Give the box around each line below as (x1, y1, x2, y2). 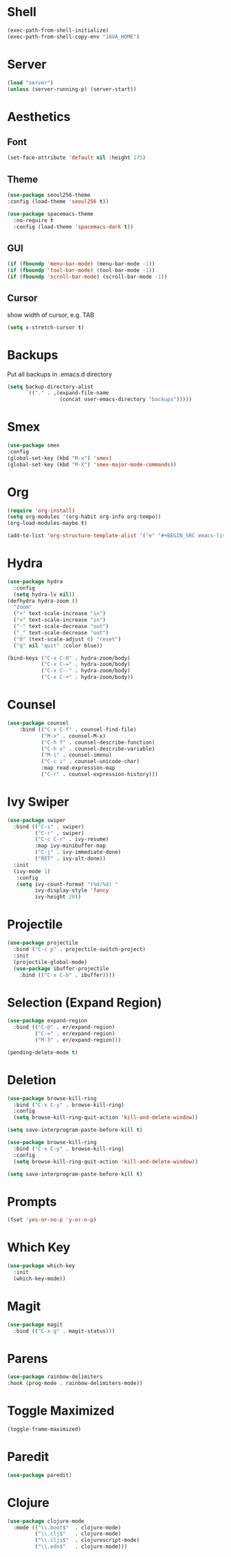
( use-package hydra (7, 578, 63, 585)
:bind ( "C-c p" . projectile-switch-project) (13, 946, 146, 953)
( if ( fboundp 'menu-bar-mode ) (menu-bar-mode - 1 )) (7, 261, 155, 268)
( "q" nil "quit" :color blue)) (13, 642, 103, 649)
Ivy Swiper (7, 794, 69, 810)
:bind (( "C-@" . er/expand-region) (13, 1024, 115, 1031)
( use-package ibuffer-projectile (13, 965, 109, 972)
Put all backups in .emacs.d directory (7, 369, 112, 378)
